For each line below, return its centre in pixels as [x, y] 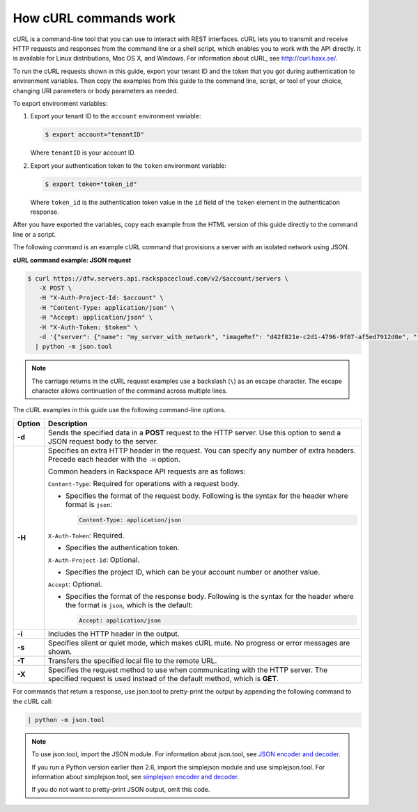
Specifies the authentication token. [123, 547]
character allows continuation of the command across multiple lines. [130, 391]
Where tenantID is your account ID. [83, 153]
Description [68, 423]
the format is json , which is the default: [129, 604]
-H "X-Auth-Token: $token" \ [88, 327]
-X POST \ [55, 288]
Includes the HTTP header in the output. [114, 634]
